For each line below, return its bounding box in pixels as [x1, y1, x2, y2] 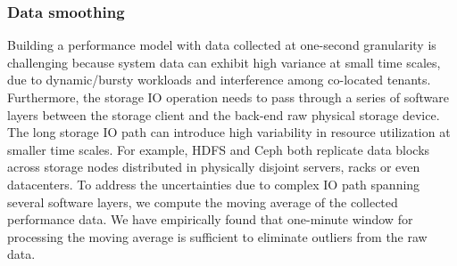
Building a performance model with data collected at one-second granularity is [7, 36, 436, 54]
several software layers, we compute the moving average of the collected [7, 192, 398, 211]
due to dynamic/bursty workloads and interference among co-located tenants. [7, 70, 431, 89]
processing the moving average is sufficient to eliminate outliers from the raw [7, 227, 428, 246]
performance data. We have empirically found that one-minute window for [7, 210, 413, 229]
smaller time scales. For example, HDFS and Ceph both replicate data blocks [7, 140, 430, 158]
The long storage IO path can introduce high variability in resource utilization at [7, 123, 451, 141]
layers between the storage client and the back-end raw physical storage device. [7, 105, 440, 124]
